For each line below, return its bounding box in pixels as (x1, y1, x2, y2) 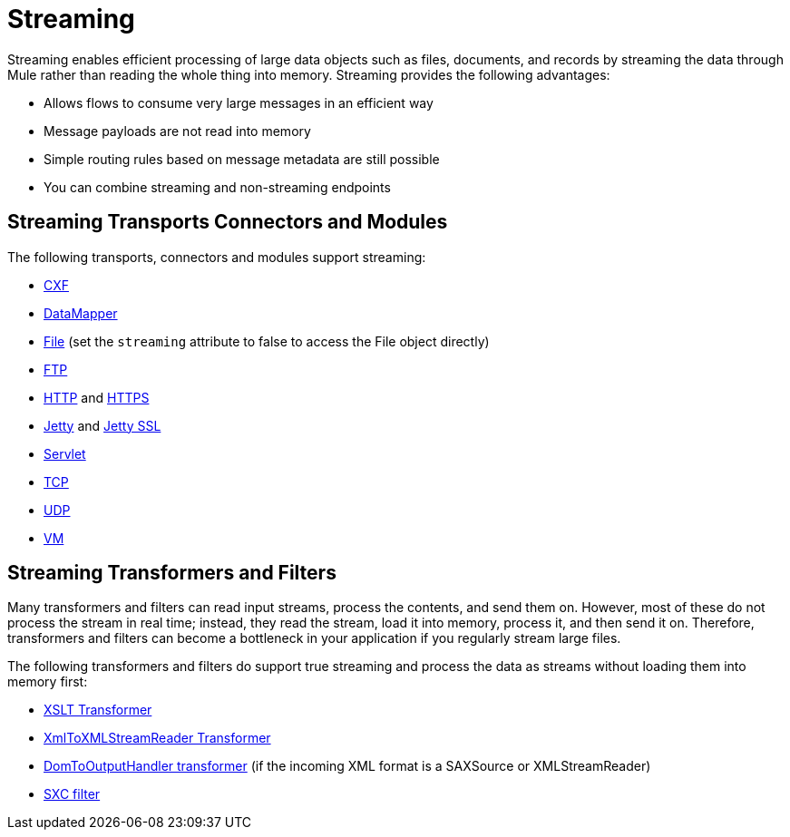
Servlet (44, 445, 86, 462)
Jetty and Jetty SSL (44, 417, 161, 433)
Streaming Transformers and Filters (7, 561, 336, 585)
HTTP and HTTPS (44, 389, 150, 405)
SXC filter (44, 786, 101, 803)
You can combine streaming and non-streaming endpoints (44, 179, 391, 195)
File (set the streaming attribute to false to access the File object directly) (44, 333, 490, 349)
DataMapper (44, 305, 118, 321)
